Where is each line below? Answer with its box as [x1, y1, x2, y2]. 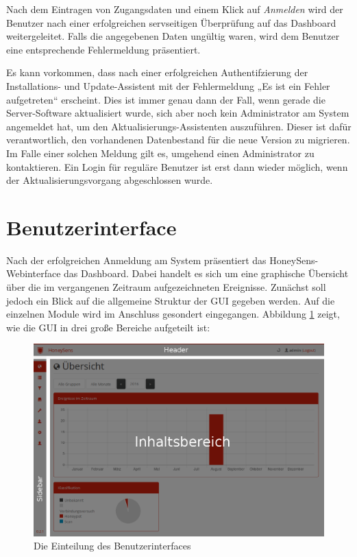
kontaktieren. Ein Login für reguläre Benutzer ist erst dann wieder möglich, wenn [6, 159, 348, 174]
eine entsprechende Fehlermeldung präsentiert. [6, 42, 201, 56]
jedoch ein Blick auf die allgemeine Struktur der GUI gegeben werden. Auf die [6, 293, 335, 307]
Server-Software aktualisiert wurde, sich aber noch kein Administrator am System [6, 106, 349, 120]
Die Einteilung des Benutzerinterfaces [34, 538, 191, 553]
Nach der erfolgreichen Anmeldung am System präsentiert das [6, 252, 267, 267]
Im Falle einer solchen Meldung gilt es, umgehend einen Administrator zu [6, 145, 315, 160]
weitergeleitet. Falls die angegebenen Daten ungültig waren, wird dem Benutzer [6, 29, 340, 43]
